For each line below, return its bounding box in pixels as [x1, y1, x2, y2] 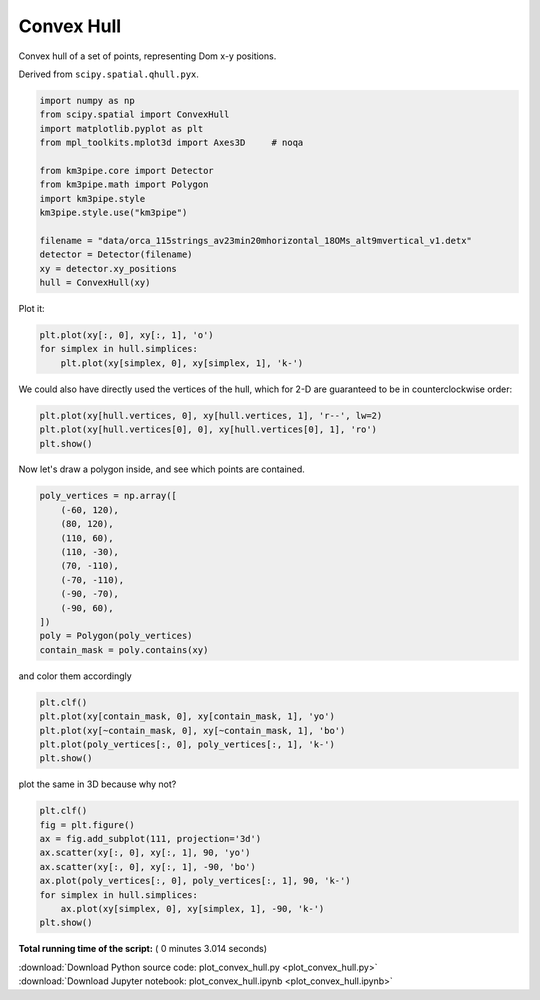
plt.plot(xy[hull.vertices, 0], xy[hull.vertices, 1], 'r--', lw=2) [39, 410, 383, 421]
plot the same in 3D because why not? [18, 778, 177, 790]
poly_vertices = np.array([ [39, 490, 177, 502]
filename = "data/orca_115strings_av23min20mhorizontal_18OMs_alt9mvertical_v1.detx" [39, 235, 472, 246]
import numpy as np [39, 95, 135, 106]
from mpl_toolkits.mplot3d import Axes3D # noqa [39, 137, 304, 149]
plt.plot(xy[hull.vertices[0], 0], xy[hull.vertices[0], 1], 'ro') [39, 424, 378, 435]
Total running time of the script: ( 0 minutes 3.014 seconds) [18, 943, 268, 955]
